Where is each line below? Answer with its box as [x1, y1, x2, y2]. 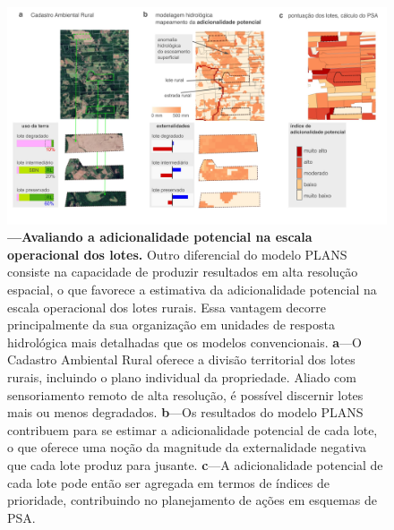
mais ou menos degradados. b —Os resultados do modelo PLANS [7, 403, 364, 422]
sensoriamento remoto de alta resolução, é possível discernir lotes [7, 385, 364, 404]
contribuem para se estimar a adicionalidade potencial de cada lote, [7, 420, 378, 439]
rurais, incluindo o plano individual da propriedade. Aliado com [7, 367, 356, 386]
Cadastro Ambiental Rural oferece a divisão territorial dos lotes [7, 350, 355, 369]
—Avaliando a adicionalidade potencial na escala [7, 227, 313, 246]
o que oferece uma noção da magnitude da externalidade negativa [7, 438, 367, 457]
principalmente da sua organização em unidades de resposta [7, 315, 335, 334]
